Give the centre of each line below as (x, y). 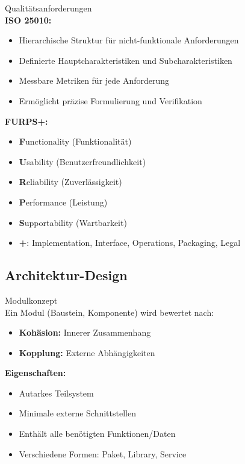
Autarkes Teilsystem (56, 393)
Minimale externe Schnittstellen (77, 413)
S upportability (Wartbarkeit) (73, 222)
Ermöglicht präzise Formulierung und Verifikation (110, 100)
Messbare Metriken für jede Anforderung (94, 80)
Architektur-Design (66, 275)
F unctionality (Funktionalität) (75, 141)
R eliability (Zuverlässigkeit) (70, 182)
